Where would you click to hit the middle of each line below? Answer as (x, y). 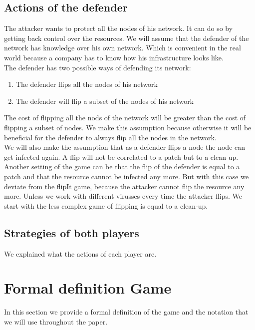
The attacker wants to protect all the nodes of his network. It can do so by (119, 28)
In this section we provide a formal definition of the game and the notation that (126, 312)
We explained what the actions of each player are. (80, 253)
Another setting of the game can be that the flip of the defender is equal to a (122, 166)
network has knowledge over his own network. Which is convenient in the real (123, 48)
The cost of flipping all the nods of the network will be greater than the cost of (125, 118)
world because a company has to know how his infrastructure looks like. (114, 57)
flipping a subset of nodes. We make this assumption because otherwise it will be (128, 127)
